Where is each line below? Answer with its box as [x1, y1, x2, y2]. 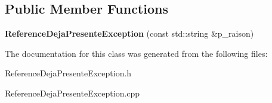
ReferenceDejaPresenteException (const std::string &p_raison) [5, 27, 254, 40]
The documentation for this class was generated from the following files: [5, 47, 268, 59]
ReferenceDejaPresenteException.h [5, 67, 132, 79]
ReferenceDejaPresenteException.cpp [5, 86, 140, 99]
